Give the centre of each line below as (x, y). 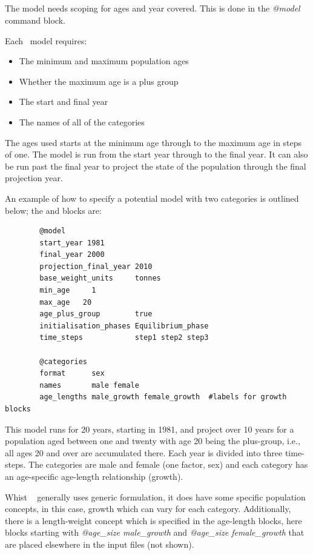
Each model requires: (46, 40)
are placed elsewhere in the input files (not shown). (100, 544)
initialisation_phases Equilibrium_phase (124, 326)
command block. (35, 20)
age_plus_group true (96, 314)
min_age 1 (68, 291)
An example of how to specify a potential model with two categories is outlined (152, 198)
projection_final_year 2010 (96, 266)
